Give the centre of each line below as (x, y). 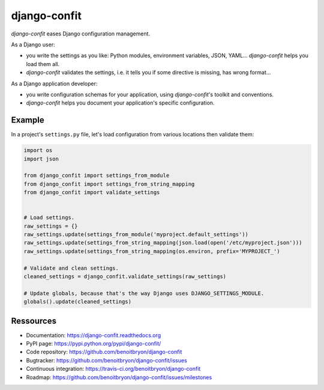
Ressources (34, 321)
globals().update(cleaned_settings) (78, 302)
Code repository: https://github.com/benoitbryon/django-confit (104, 352)
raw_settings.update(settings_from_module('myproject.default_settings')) (136, 235)
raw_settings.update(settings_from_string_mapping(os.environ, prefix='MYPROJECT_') (152, 251)
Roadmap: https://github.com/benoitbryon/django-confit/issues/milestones (119, 377)
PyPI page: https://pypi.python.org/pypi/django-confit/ (94, 344)
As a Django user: (33, 44)
